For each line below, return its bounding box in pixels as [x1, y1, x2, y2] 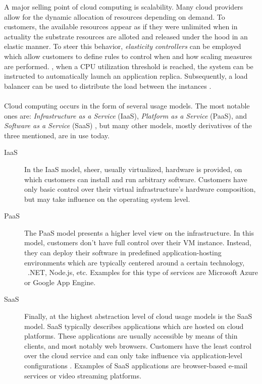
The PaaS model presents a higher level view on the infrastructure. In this [24, 227, 254, 238]
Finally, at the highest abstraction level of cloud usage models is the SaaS [24, 311, 252, 321]
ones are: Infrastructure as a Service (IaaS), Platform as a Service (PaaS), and [4, 110, 247, 121]
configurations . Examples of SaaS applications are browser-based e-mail [24, 360, 248, 370]
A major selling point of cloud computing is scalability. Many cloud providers [4, 2, 243, 12]
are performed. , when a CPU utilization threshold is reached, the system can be [4, 61, 253, 71]
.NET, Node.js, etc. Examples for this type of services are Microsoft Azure [27, 267, 258, 278]
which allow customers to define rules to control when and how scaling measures [4, 50, 252, 61]
